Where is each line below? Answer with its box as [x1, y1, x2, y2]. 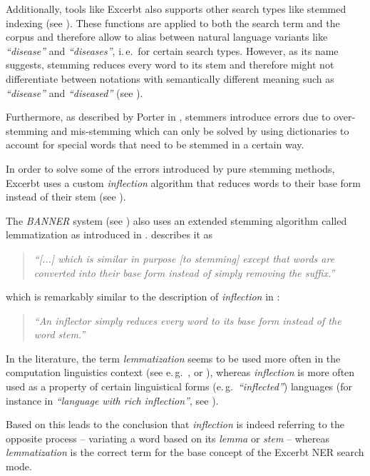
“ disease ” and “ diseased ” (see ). [6, 85, 143, 100]
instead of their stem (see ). [6, 189, 126, 204]
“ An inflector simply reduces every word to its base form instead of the [34, 313, 341, 328]
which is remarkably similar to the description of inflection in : [6, 289, 280, 304]
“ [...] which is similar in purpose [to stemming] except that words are [34, 250, 335, 265]
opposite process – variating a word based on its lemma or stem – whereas [6, 430, 329, 445]
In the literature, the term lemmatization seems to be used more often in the [6, 350, 341, 365]
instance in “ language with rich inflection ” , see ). [6, 393, 219, 407]
